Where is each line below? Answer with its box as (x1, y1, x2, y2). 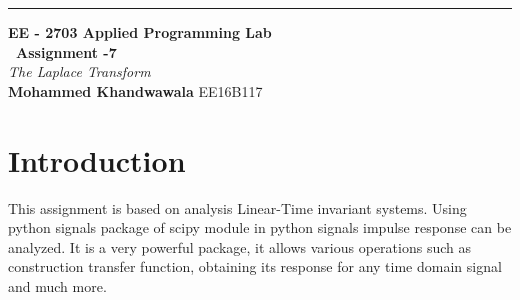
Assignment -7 (16, 41, 117, 62)
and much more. (8, 275, 107, 296)
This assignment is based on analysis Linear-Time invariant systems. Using (8, 197, 467, 218)
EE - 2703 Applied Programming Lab (8, 22, 272, 42)
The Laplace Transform (8, 61, 151, 82)
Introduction (8, 139, 186, 180)
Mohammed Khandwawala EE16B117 (8, 80, 263, 101)
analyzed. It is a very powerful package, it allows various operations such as (8, 236, 471, 257)
